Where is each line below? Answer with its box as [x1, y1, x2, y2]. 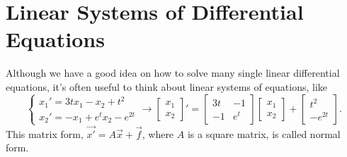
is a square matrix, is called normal [187, 126, 341, 141]
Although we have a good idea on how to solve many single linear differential [6, 65, 340, 80]
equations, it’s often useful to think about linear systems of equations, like [6, 79, 328, 94]
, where [142, 126, 174, 141]
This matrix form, [6, 126, 84, 141]
